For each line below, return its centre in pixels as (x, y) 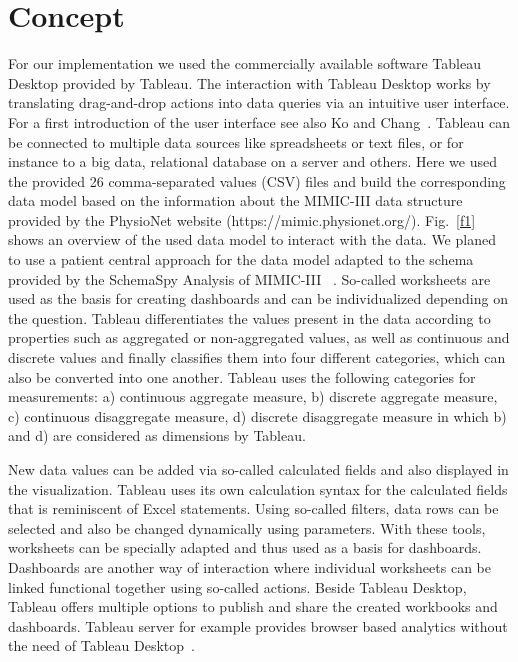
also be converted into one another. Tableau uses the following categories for (242, 376)
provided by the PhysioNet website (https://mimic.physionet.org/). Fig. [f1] (242, 219)
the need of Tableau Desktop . (101, 645)
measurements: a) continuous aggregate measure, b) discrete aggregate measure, (253, 396)
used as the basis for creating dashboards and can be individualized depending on (258, 298)
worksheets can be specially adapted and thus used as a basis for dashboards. (245, 547)
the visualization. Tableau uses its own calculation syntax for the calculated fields (258, 488)
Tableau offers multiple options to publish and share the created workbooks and (253, 606)
